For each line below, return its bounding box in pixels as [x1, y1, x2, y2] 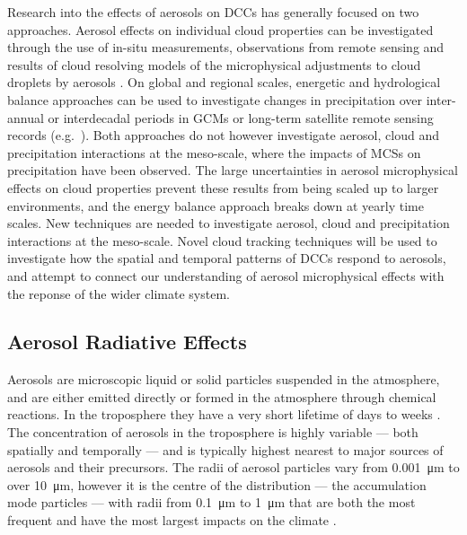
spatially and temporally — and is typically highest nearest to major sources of [7, 440, 444, 459]
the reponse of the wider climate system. [7, 284, 230, 303]
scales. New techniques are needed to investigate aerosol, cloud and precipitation [7, 214, 450, 232]
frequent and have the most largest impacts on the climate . [7, 511, 337, 530]
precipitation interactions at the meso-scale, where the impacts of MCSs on [7, 143, 421, 162]
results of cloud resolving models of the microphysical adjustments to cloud [7, 55, 421, 74]
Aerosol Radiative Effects [7, 328, 247, 355]
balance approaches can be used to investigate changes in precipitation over [7, 90, 423, 109]
